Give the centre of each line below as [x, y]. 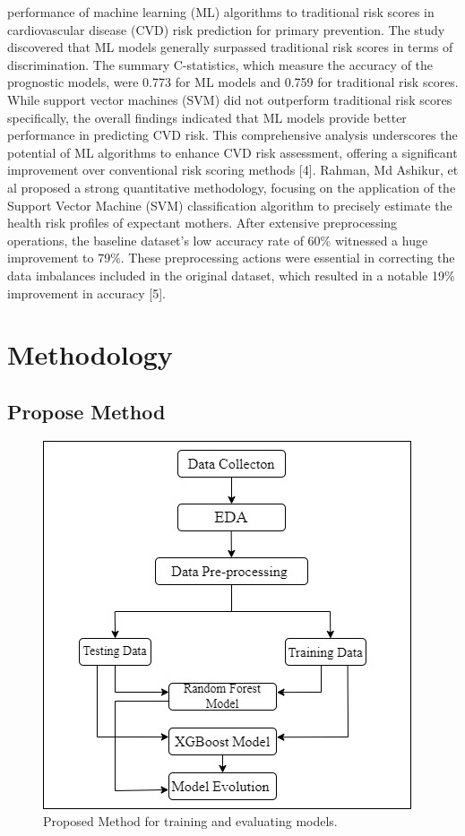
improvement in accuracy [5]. [87, 293]
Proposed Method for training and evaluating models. [190, 821]
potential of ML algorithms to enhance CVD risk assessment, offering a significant [232, 152]
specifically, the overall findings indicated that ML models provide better [207, 117]
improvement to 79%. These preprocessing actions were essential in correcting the [231, 258]
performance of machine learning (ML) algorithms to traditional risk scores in [221, 12]
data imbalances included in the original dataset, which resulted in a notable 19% [231, 275]
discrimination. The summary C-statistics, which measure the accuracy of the [220, 64]
